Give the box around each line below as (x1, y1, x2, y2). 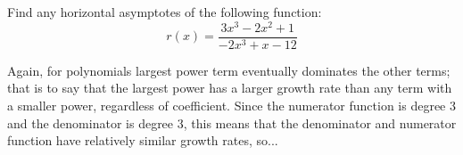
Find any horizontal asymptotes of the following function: (7, 3, 322, 20)
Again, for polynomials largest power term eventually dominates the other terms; (7, 61, 451, 79)
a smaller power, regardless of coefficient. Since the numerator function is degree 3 (7, 95, 456, 114)
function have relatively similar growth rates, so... (7, 131, 278, 150)
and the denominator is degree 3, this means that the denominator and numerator (7, 113, 457, 132)
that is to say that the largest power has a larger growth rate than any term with (7, 78, 452, 97)
